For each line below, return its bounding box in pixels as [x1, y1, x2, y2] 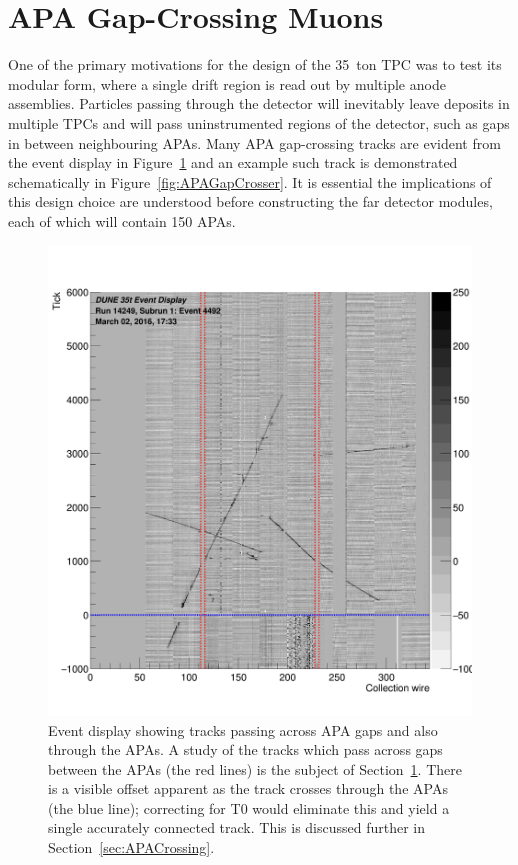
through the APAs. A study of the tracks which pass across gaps [48, 739, 443, 760]
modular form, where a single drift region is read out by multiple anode [8, 73, 446, 94]
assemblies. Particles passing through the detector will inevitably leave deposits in [8, 93, 510, 114]
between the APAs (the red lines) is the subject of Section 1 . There [48, 758, 462, 779]
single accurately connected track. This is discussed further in [48, 817, 426, 838]
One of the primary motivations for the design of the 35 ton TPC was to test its [8, 54, 502, 75]
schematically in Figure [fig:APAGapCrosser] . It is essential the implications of [8, 171, 492, 192]
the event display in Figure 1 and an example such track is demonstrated [8, 152, 458, 173]
